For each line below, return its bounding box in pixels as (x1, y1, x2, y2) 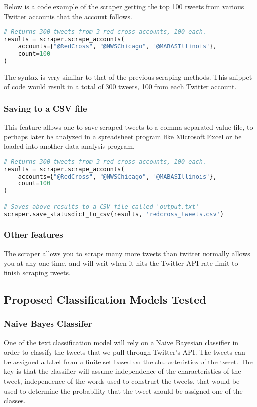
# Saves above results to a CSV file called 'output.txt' (4, 203, 199, 210)
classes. (4, 395, 26, 406)
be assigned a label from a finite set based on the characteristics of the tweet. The (4, 356, 253, 366)
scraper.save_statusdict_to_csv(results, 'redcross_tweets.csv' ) (4, 210, 224, 218)
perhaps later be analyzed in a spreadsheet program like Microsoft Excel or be (4, 131, 242, 141)
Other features (4, 228, 63, 241)
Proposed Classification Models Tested (4, 291, 206, 307)
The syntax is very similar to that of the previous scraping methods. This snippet (4, 71, 252, 82)
